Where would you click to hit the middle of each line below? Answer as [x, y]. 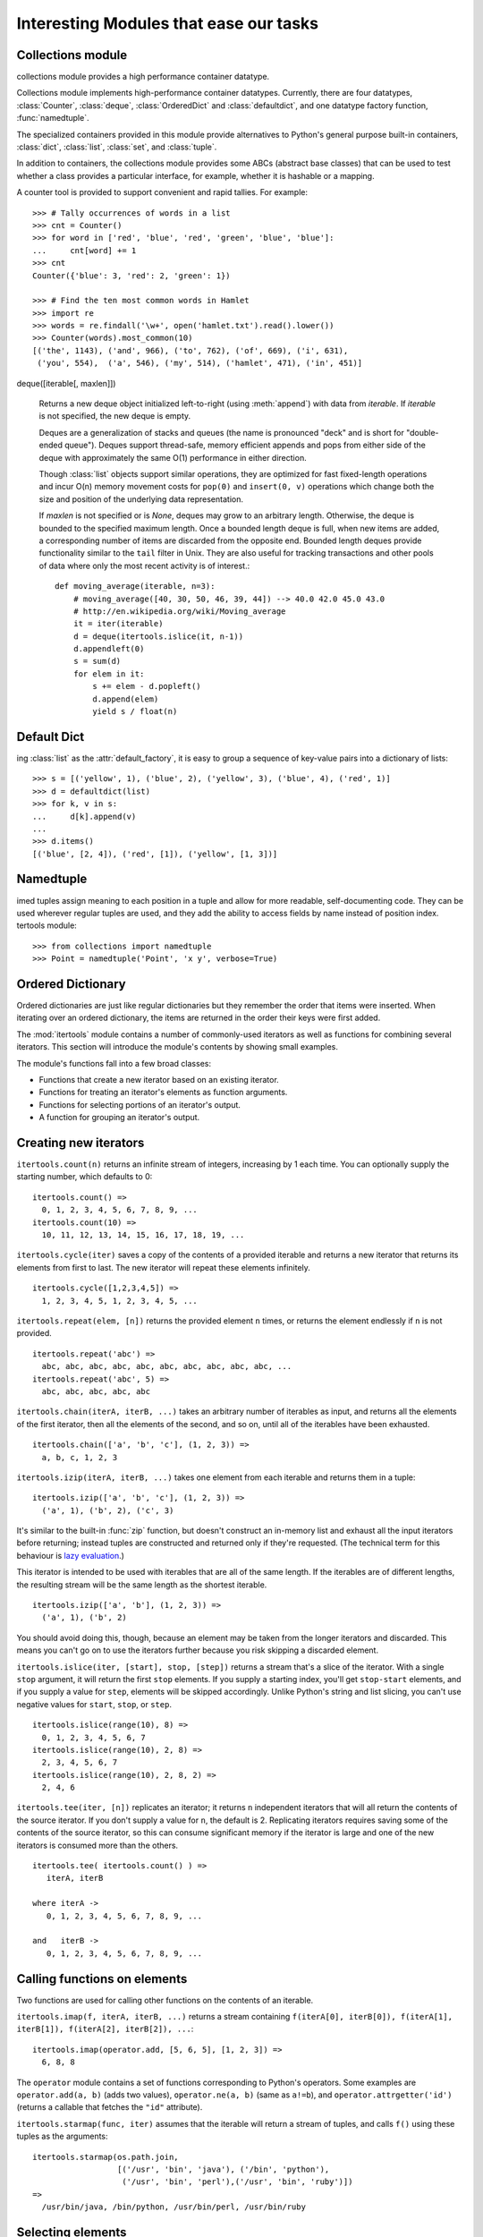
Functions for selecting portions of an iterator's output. [140, 1104]
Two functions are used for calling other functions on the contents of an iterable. [165, 2000]
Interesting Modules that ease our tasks [168, 23]
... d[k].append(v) [85, 816]
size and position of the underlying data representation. [141, 499]
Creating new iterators [80, 1142]
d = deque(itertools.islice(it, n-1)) [158, 636]
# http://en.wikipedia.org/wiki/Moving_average [179, 611]
